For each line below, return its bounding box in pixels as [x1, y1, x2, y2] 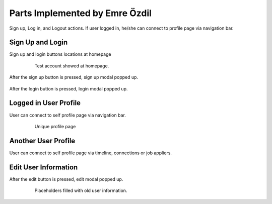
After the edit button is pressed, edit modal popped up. [9, 176, 123, 182]
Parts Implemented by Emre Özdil [9, 8, 152, 19]
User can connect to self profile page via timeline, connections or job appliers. [9, 150, 172, 156]
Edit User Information [9, 163, 78, 171]
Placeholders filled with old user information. [34, 187, 127, 193]
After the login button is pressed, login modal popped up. [9, 85, 128, 91]
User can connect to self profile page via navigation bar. [9, 112, 126, 118]
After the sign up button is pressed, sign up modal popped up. [9, 74, 139, 80]
